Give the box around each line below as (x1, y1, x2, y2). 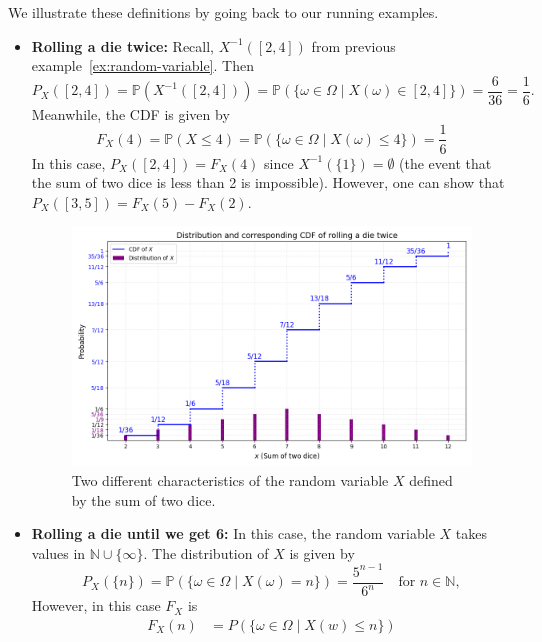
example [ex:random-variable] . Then (31, 55, 254, 76)
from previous (311, 35, 396, 56)
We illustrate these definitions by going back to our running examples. (8, 2, 439, 22)
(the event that (399, 152, 492, 173)
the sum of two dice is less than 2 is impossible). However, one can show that (31, 172, 505, 193)
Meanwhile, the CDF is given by (31, 103, 230, 124)
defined (409, 469, 453, 490)
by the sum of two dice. (71, 489, 216, 510)
